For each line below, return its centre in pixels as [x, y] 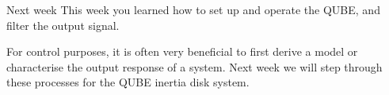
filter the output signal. [63, 25]
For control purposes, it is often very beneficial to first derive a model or [182, 51]
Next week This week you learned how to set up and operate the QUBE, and [193, 9]
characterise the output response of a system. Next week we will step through [194, 66]
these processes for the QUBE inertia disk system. [128, 82]
